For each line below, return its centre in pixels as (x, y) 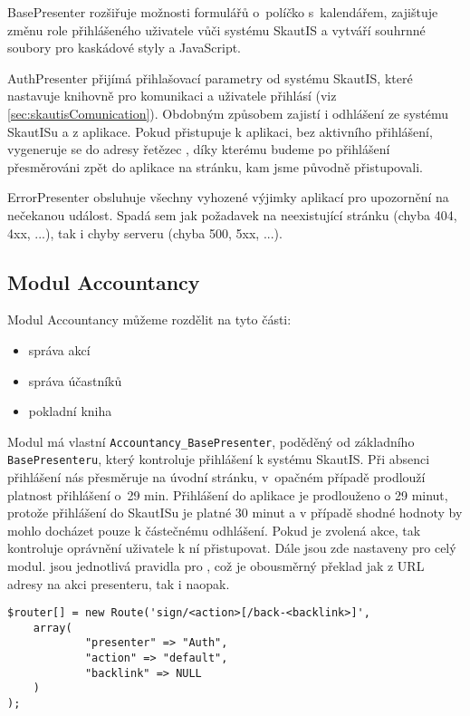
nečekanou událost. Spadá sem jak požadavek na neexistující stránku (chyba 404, (232, 214)
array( (53, 628)
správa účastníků (75, 380)
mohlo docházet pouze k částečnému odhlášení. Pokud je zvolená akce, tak (214, 530)
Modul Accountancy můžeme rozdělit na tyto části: (149, 319)
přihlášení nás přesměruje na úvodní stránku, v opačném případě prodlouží (216, 477)
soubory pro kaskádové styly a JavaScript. (125, 48)
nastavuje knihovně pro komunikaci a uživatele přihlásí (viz (172, 96)
